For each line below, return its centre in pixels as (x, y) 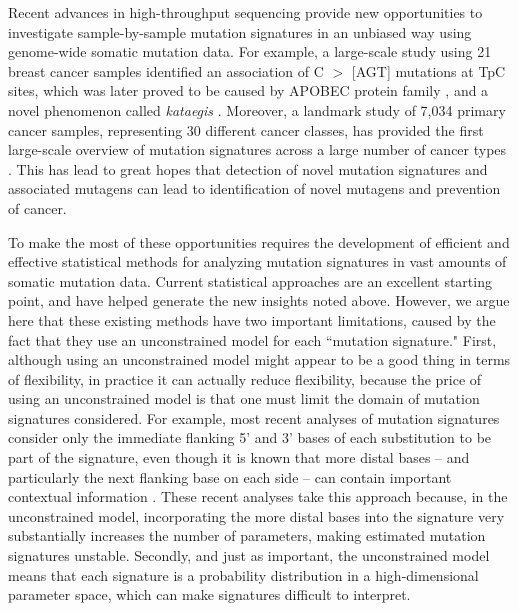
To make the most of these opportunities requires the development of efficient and (259, 241)
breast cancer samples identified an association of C (166, 70)
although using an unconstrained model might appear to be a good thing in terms (259, 359)
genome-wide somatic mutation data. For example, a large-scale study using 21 (250, 51)
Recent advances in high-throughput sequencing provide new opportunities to (245, 12)
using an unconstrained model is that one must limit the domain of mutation (244, 398)
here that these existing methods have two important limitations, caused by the (252, 319)
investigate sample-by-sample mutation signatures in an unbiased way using (240, 31)
